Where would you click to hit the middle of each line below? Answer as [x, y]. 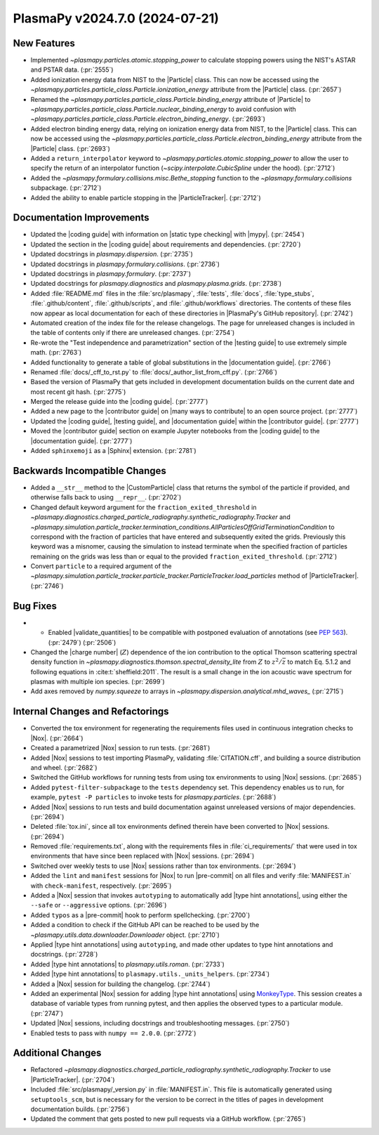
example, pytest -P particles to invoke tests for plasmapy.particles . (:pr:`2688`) [153, 797]
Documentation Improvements [81, 218]
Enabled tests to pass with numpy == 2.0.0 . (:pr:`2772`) [113, 1033]
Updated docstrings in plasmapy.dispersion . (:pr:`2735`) [112, 254]
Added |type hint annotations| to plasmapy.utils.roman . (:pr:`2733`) [127, 964]
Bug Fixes [35, 606]
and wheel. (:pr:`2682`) [64, 767]
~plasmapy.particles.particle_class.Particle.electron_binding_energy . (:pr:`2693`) [148, 119]
